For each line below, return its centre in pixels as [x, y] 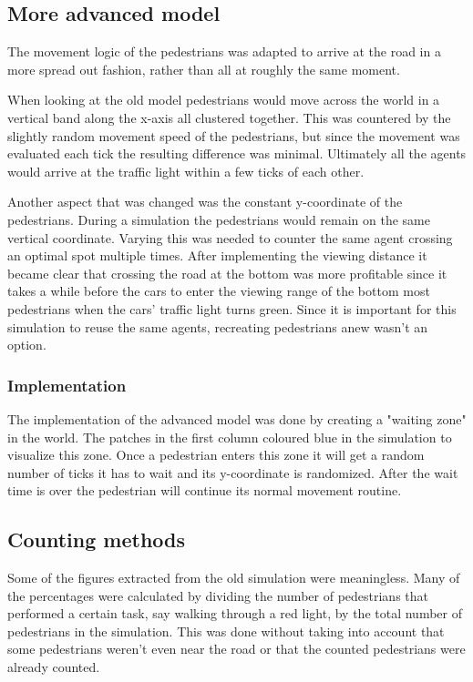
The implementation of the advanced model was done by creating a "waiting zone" [237, 418]
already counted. [54, 667]
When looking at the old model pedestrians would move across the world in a [224, 100]
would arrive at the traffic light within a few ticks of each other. [186, 171]
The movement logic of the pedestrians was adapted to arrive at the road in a [224, 51]
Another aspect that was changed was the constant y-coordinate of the [205, 202]
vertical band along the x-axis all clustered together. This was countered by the [229, 117]
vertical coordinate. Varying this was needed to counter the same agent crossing [230, 237]
